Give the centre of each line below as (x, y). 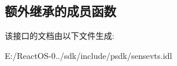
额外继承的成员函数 (60, 11)
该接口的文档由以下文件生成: (60, 36)
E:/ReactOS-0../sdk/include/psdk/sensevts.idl (88, 55)
